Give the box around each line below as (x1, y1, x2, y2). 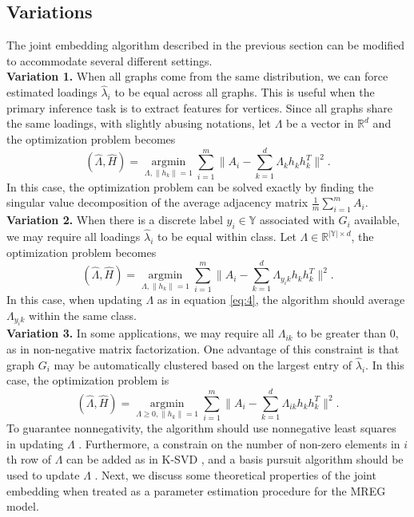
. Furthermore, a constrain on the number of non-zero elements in (78, 435, 400, 452)
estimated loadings (6, 84, 98, 101)
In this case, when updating (6, 291, 142, 308)
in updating (6, 435, 64, 452)
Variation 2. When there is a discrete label (6, 211, 223, 228)
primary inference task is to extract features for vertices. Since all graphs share (6, 99, 393, 116)
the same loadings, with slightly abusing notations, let (6, 115, 271, 132)
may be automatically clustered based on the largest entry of (54, 356, 352, 373)
